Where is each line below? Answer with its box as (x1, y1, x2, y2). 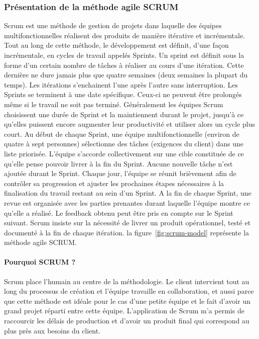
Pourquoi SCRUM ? (4, 257, 76, 267)
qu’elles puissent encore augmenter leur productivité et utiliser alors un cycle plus (4, 119, 255, 129)
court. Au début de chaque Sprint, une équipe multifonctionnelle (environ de (4, 128, 239, 139)
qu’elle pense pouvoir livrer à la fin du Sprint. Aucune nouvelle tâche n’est (4, 158, 233, 168)
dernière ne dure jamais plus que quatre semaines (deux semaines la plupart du (4, 69, 248, 80)
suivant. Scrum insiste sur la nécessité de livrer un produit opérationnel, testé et (4, 217, 251, 228)
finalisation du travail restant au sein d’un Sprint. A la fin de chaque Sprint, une (4, 188, 251, 198)
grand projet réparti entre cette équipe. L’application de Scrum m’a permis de (4, 305, 244, 316)
